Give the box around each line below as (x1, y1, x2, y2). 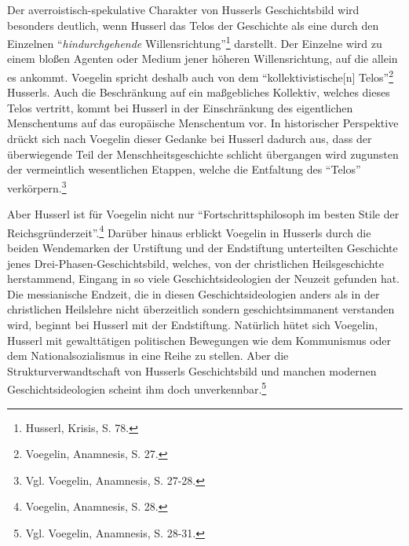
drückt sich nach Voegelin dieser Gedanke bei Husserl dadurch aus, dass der (7, 130, 372, 147)
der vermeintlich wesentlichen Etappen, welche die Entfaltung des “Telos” (7, 161, 361, 178)
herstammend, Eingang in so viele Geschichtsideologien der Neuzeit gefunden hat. (7, 270, 400, 287)
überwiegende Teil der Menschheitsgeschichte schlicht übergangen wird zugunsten (7, 145, 399, 162)
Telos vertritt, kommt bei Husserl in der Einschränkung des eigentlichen (7, 99, 353, 115)
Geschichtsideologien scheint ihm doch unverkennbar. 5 (7, 379, 267, 397)
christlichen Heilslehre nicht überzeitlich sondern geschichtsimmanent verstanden (7, 301, 395, 317)
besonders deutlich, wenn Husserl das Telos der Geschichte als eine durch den (7, 16, 379, 33)
